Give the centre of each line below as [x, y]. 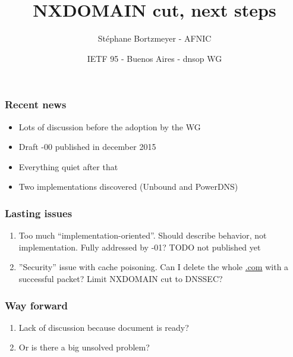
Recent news [36, 104]
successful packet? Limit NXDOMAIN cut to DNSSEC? [121, 278]
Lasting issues [39, 213]
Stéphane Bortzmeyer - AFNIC [155, 38]
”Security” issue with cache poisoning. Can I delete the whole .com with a [154, 267]
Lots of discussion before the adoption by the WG [110, 126]
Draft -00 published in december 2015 [87, 147]
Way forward [37, 305]
